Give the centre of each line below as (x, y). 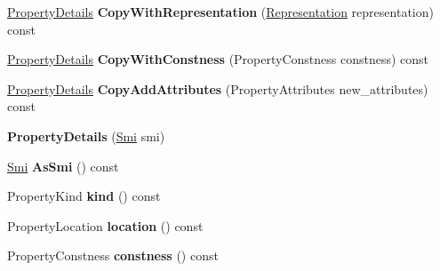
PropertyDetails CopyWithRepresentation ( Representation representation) (220, 12)
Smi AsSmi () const (63, 166)
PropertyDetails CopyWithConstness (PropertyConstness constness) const (218, 59)
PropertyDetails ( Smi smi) (86, 135)
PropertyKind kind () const (84, 196)
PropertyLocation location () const (105, 225)
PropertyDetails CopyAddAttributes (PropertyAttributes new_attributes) (218, 88)
